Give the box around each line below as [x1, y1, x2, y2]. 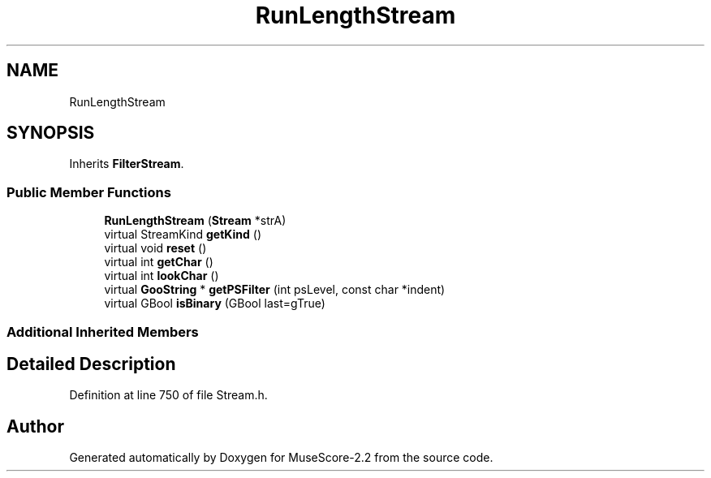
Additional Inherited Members [6, 323, 199, 340]
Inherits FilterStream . [69, 157, 184, 171]
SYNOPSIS [6, 123, 95, 144]
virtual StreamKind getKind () [104, 227, 262, 242]
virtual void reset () [104, 241, 207, 256]
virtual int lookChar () [104, 269, 219, 283]
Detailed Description [6, 353, 176, 374]
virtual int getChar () [104, 255, 213, 269]
